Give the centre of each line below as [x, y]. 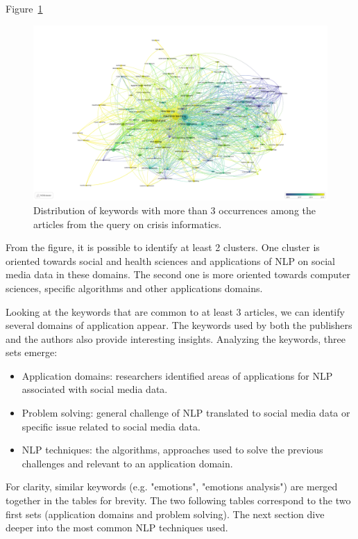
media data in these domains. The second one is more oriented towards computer [178, 274]
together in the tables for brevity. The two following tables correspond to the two [178, 500]
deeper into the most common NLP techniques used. [117, 528]
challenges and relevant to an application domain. [127, 463]
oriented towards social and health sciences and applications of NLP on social [170, 260]
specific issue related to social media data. [111, 426]
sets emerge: [32, 352]
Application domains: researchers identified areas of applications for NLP [177, 375]
